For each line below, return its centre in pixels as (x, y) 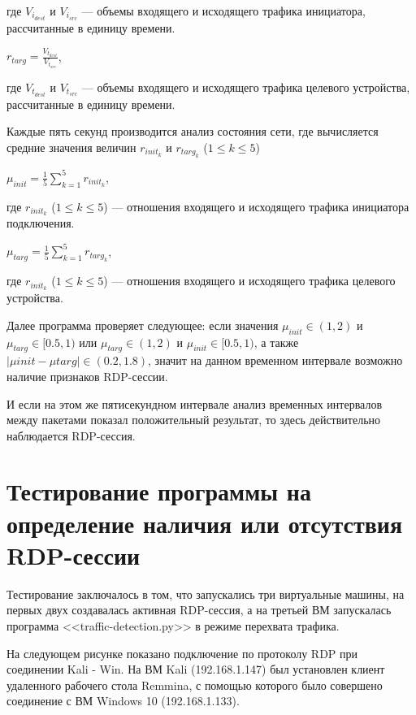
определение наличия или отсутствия (205, 523)
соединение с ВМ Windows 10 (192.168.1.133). (123, 701)
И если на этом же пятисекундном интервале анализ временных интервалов (195, 403)
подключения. (41, 223)
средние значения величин (71, 147)
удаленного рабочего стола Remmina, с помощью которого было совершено (195, 685)
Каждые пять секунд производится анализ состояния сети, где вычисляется (193, 131)
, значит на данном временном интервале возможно (275, 360)
